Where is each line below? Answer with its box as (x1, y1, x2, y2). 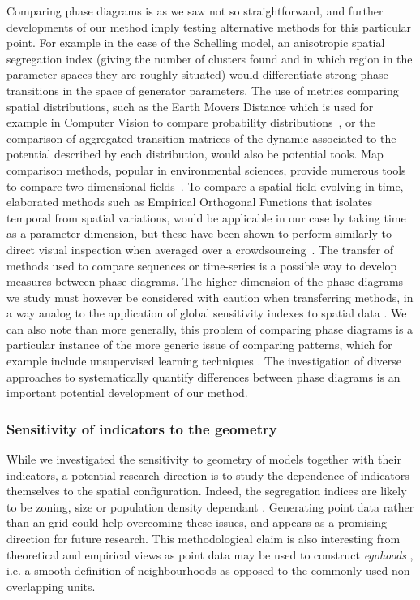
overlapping (6, 577, 64, 594)
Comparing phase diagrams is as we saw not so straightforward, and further (6, 2, 384, 19)
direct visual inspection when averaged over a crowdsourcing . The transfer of (6, 240, 393, 257)
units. (67, 577, 96, 594)
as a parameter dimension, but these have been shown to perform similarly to (6, 225, 392, 242)
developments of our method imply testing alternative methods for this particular (6, 18, 412, 35)
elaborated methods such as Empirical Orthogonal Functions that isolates (6, 193, 372, 210)
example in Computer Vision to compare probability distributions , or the (6, 114, 375, 131)
